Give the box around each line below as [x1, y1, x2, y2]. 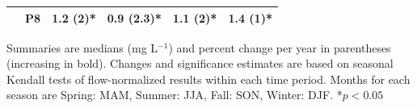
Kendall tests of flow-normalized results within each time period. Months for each [6, 70, 411, 87]
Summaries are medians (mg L [6, 39, 158, 56]
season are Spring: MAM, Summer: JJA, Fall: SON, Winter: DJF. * [6, 86, 343, 103]
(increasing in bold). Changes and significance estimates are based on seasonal [6, 55, 394, 72]
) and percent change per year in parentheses [168, 39, 391, 56]
